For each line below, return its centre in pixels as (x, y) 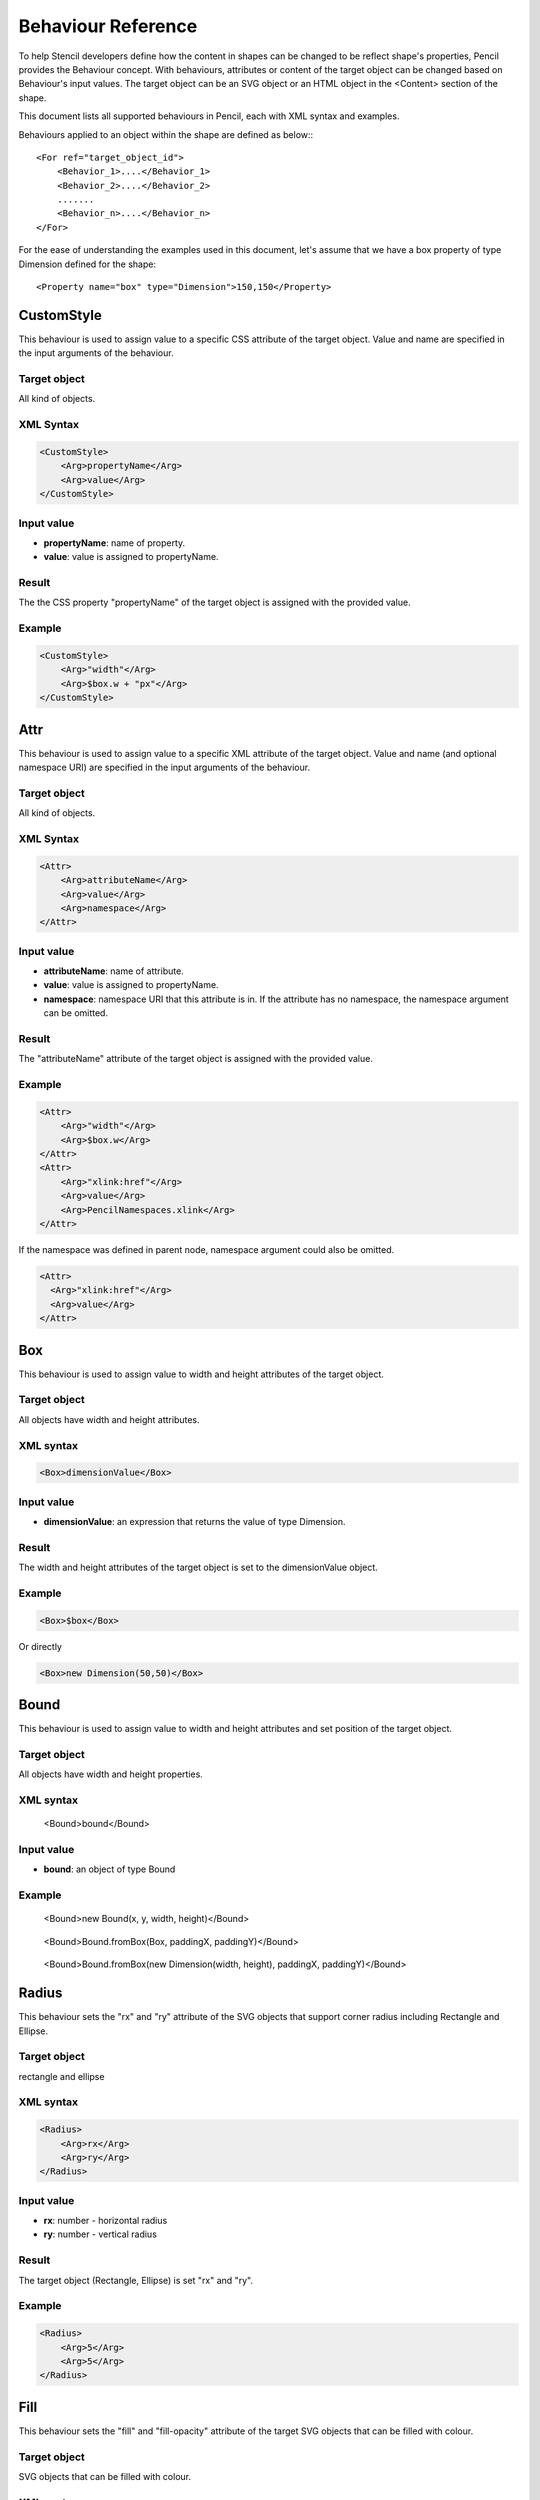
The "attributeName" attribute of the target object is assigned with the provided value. (196, 1059)
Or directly (40, 1646)
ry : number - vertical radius (100, 2234)
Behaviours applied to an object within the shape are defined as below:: (166, 134)
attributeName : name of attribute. (113, 971)
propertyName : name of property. (114, 542)
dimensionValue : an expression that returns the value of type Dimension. (194, 1522)
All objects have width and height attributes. (109, 1419)
